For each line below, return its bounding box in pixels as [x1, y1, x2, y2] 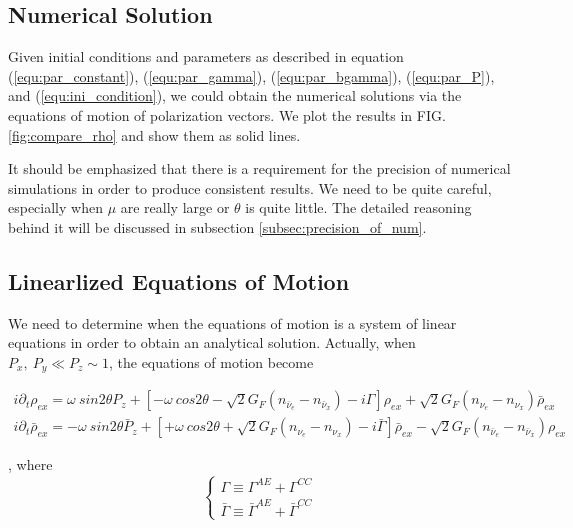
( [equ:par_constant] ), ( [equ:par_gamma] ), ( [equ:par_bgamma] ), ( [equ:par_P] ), [8, 65, 495, 86]
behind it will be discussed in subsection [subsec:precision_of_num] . [8, 216, 427, 237]
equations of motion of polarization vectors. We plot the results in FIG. [8, 104, 446, 125]
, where [8, 454, 53, 475]
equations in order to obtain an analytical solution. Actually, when [8, 332, 416, 353]
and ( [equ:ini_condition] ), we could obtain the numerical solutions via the [8, 85, 462, 106]
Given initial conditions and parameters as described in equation [8, 46, 404, 67]
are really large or [120, 197, 230, 218]
